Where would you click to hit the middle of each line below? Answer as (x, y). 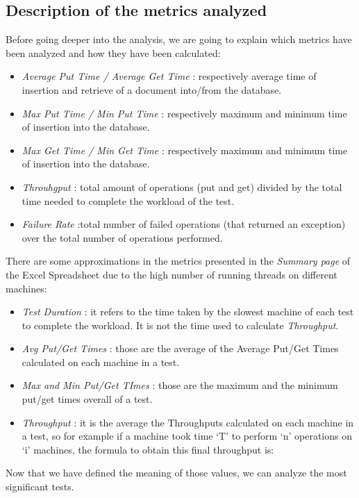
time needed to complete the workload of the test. (128, 200)
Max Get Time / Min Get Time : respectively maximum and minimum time (185, 150)
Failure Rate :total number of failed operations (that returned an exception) (184, 224)
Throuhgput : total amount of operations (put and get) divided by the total (182, 186)
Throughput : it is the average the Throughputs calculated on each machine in (188, 422)
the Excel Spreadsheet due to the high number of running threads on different (172, 274)
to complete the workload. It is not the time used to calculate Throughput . (180, 325)
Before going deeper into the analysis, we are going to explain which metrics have (179, 39)
